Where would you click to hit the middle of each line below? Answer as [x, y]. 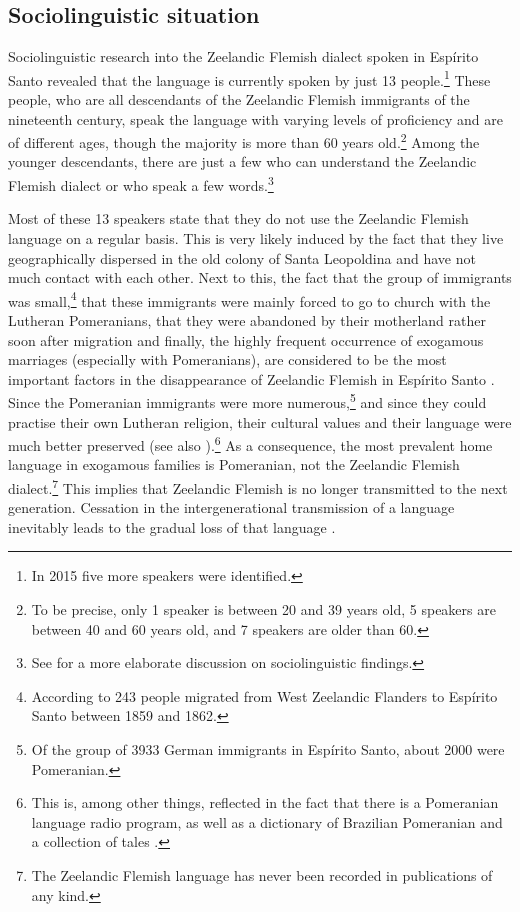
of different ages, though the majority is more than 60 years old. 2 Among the [244, 140]
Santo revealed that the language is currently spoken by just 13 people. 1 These [249, 78]
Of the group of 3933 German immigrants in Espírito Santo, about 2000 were [268, 749]
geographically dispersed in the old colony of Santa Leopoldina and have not [242, 257]
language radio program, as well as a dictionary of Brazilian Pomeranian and [267, 821]
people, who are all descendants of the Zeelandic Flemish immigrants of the [239, 99]
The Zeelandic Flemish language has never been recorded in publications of [262, 874]
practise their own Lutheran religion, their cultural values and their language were [260, 421]
